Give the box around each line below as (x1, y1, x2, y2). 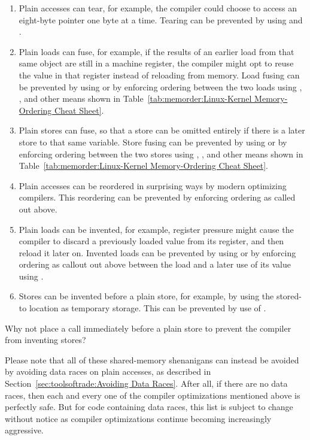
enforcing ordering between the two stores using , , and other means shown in (19, 147, 303, 160)
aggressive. (5, 424, 44, 436)
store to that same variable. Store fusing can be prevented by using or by (19, 135, 287, 148)
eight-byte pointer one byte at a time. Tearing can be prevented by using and (19, 13, 303, 26)
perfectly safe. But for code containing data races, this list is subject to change (5, 400, 293, 413)
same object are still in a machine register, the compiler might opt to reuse (19, 57, 294, 69)
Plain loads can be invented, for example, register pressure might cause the (19, 223, 294, 235)
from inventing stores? (5, 333, 86, 346)
